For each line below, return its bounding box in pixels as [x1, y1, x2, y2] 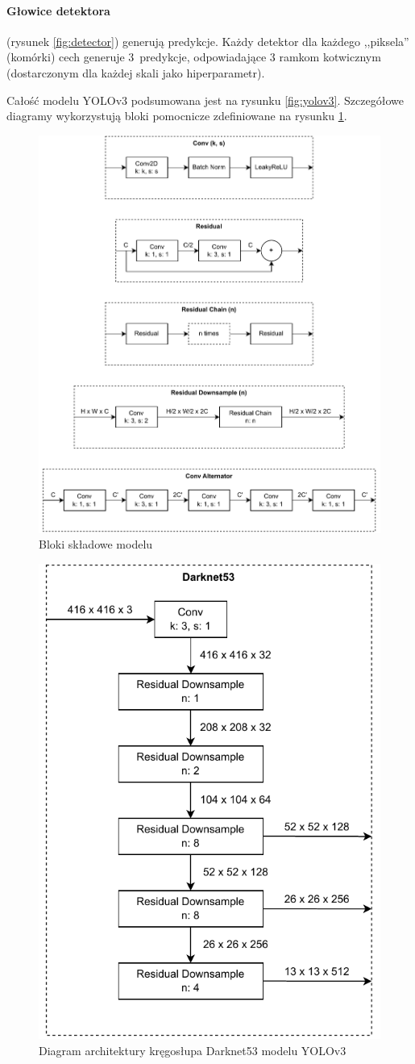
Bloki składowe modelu [39, 536, 153, 553]
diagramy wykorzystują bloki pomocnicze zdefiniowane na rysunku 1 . [6, 107, 347, 124]
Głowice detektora [6, 2, 110, 19]
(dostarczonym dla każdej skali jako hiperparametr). [6, 64, 265, 81]
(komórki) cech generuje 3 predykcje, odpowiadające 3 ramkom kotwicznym [6, 48, 381, 65]
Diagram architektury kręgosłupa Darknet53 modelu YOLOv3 [39, 1041, 347, 1058]
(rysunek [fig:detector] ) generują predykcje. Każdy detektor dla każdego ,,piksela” [6, 32, 409, 49]
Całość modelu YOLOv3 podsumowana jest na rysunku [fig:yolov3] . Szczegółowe [6, 91, 404, 108]
